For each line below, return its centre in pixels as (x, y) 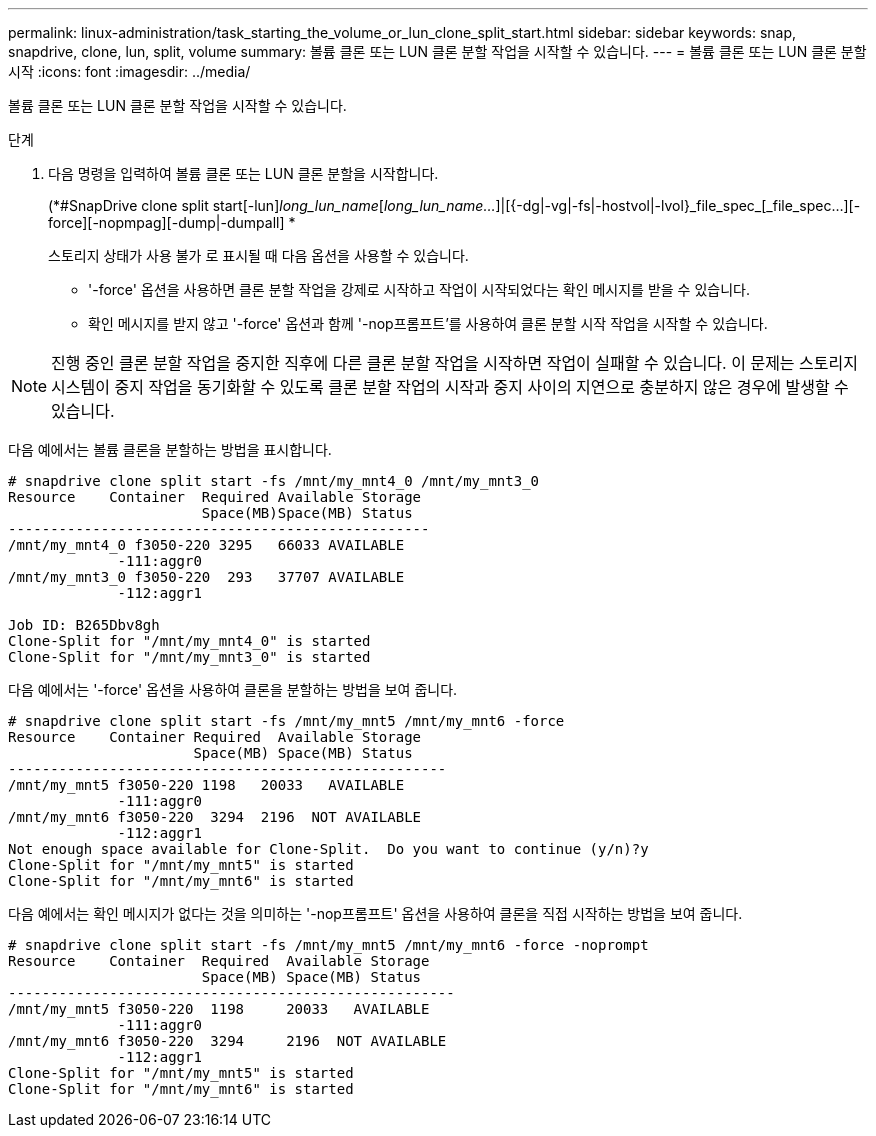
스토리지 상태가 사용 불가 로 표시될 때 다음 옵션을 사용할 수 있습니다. (258, 255)
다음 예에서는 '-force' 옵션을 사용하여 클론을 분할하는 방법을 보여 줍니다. (233, 689)
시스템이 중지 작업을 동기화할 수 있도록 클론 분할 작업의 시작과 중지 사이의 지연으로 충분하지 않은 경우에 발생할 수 (450, 387)
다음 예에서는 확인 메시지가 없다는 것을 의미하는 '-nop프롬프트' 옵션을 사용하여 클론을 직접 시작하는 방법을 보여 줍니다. (375, 913)
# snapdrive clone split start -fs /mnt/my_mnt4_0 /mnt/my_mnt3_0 (274, 481)
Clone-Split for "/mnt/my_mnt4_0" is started (189, 641)
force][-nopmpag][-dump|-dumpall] (166, 222)
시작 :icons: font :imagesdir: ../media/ (129, 71)
